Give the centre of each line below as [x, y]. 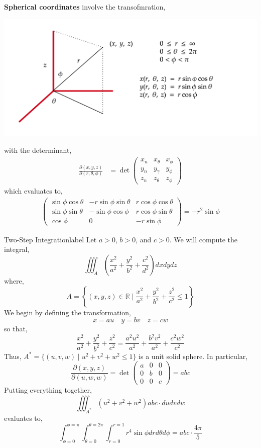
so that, [16, 329]
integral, [17, 249]
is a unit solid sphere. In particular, [193, 356]
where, [14, 280]
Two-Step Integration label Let [50, 239]
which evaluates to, [33, 190]
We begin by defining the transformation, [68, 312]
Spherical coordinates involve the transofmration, [85, 7]
